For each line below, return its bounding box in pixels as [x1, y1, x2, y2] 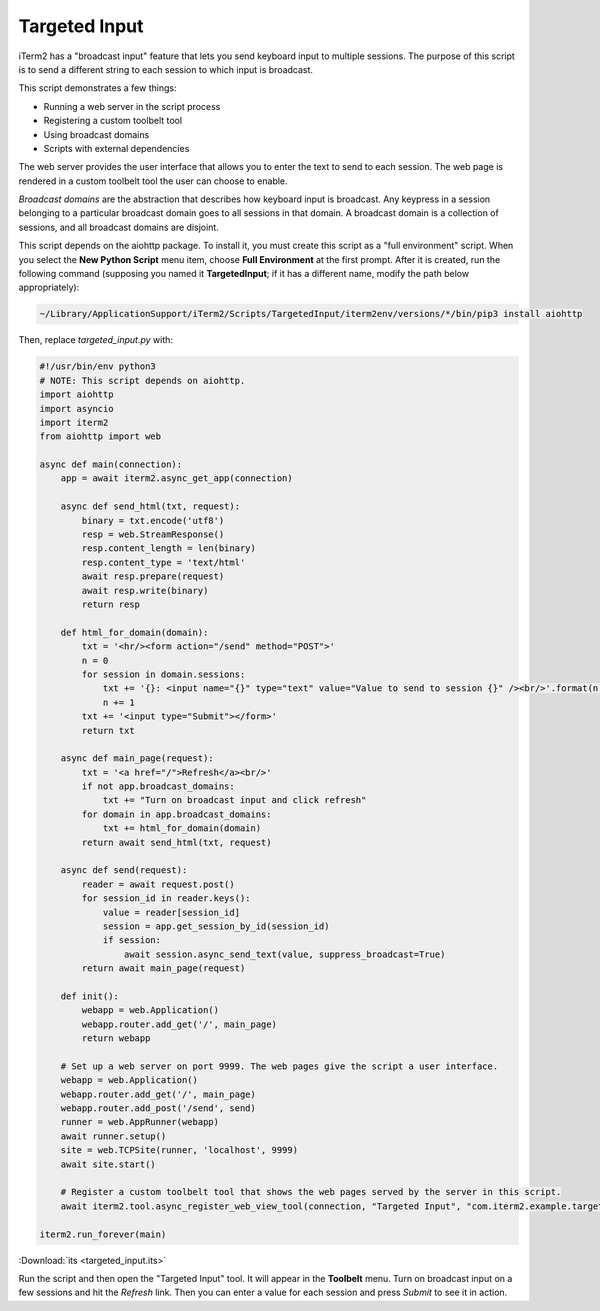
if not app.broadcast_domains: [81, 781, 235, 792]
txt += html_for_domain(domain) [102, 823, 262, 834]
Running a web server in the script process [43, 100, 221, 112]
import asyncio [39, 403, 114, 414]
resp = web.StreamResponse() [81, 529, 225, 540]
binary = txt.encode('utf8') [81, 515, 225, 526]
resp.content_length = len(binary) [81, 543, 257, 554]
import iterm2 [39, 416, 109, 428]
